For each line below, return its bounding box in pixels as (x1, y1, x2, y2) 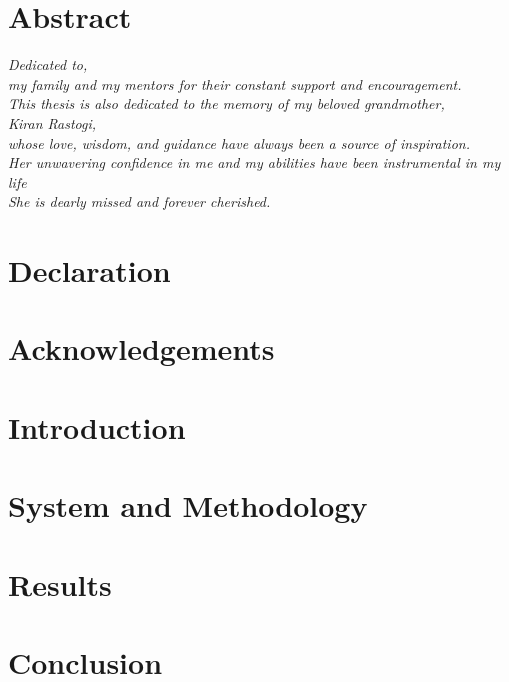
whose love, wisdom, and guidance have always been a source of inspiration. (8, 132, 470, 153)
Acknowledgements (8, 328, 275, 369)
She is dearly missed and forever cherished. (8, 191, 271, 212)
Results (8, 563, 112, 604)
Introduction (8, 406, 186, 447)
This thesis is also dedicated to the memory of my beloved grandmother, (8, 93, 445, 114)
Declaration (8, 250, 171, 291)
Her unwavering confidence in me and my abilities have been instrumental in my (8, 152, 501, 173)
